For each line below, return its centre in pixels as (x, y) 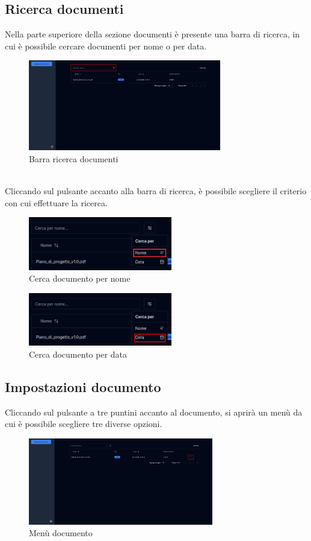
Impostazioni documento (83, 386)
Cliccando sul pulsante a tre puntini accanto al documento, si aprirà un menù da (154, 412)
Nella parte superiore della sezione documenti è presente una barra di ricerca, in (152, 34)
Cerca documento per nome (80, 278)
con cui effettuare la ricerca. (56, 202)
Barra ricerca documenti (74, 158)
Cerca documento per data (78, 354)
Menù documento (61, 533)
